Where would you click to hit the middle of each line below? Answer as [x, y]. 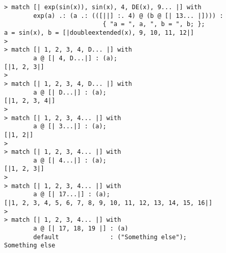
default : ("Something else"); [110, 237]
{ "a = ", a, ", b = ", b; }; [154, 24]
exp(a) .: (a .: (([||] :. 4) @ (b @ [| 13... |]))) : [128, 16]
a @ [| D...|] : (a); [70, 92]
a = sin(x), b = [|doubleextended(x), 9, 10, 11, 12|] [99, 32]
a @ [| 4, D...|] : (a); [75, 58]
